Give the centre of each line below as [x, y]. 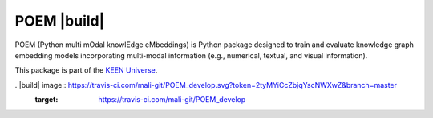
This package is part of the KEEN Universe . [86, 70]
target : [47, 100]
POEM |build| [60, 21]
